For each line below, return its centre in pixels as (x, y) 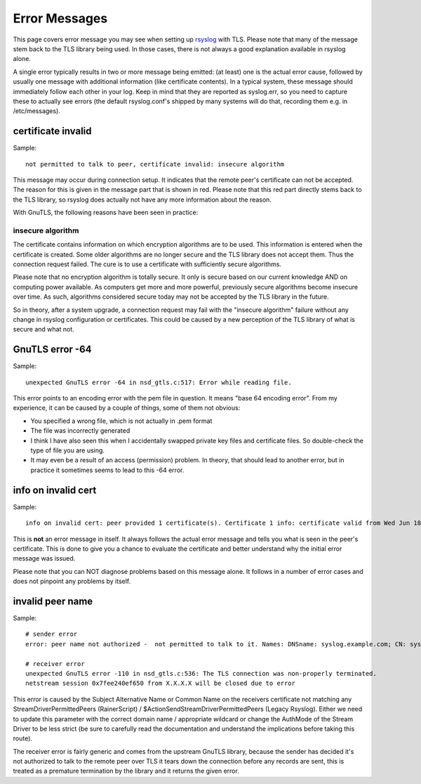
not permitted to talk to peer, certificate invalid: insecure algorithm (155, 164)
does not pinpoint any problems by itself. (72, 581)
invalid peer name (53, 601)
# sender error (52, 634)
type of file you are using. (68, 450)
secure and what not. (44, 329)
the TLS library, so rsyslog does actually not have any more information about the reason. (142, 200)
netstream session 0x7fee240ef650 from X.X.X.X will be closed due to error (161, 684)
